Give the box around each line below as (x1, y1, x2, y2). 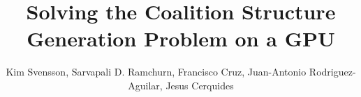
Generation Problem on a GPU (27, 24, 335, 53)
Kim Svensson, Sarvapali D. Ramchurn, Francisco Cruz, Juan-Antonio (6, 64, 307, 79)
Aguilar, (128, 78, 163, 92)
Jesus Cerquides (165, 78, 234, 92)
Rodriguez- (309, 64, 356, 79)
